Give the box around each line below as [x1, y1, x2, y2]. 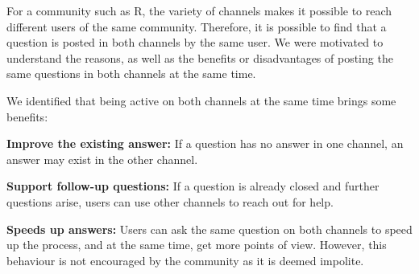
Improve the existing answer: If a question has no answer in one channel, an [6, 135, 404, 152]
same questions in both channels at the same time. [6, 65, 256, 82]
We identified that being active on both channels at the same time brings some [6, 92, 396, 108]
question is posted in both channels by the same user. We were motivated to [6, 34, 384, 51]
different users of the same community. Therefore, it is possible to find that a [6, 18, 387, 35]
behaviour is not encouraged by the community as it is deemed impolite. [6, 252, 364, 268]
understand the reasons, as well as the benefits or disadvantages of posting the [6, 49, 393, 66]
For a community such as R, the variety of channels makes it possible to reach [6, 2, 392, 18]
